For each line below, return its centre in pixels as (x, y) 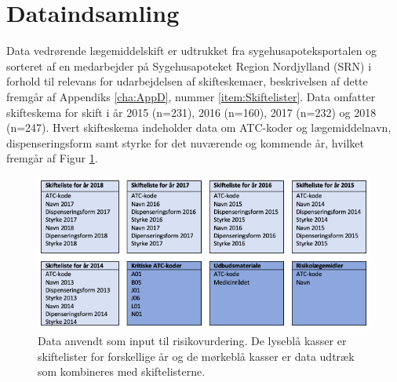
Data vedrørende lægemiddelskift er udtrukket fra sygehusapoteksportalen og (192, 51)
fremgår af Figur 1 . (52, 158)
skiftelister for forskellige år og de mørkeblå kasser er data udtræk (196, 356)
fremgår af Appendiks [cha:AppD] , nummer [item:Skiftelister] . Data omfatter (191, 96)
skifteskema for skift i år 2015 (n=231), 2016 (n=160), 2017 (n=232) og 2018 (191, 112)
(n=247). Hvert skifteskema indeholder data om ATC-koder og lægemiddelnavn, (199, 127)
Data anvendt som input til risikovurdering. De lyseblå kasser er (192, 341)
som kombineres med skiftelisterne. (122, 371)
